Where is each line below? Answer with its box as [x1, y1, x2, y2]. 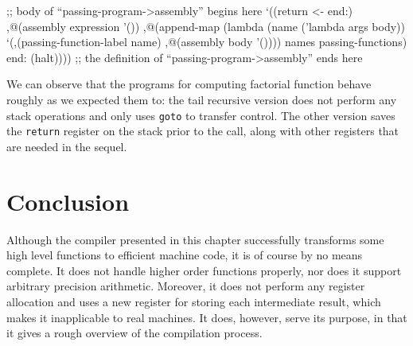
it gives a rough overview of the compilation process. [6, 325, 263, 341]
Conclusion [6, 185, 130, 217]
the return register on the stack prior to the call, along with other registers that [6, 122, 399, 139]
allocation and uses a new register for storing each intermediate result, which [6, 293, 381, 309]
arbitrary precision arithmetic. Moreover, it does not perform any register [6, 278, 365, 294]
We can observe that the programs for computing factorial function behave [6, 76, 372, 92]
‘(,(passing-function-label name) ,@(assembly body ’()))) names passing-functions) [6, 33, 407, 50]
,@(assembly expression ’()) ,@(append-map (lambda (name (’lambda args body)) [6, 17, 406, 34]
